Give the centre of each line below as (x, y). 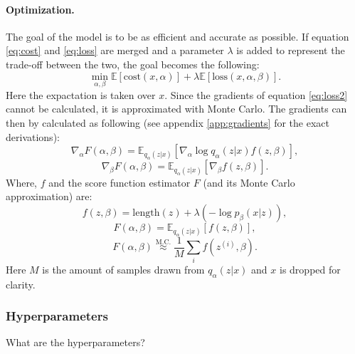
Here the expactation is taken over (81, 94)
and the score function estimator (120, 182)
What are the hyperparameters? (75, 342)
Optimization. (40, 9)
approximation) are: (49, 196)
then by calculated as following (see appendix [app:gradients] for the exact (168, 122)
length (146, 213)
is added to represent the (291, 50)
